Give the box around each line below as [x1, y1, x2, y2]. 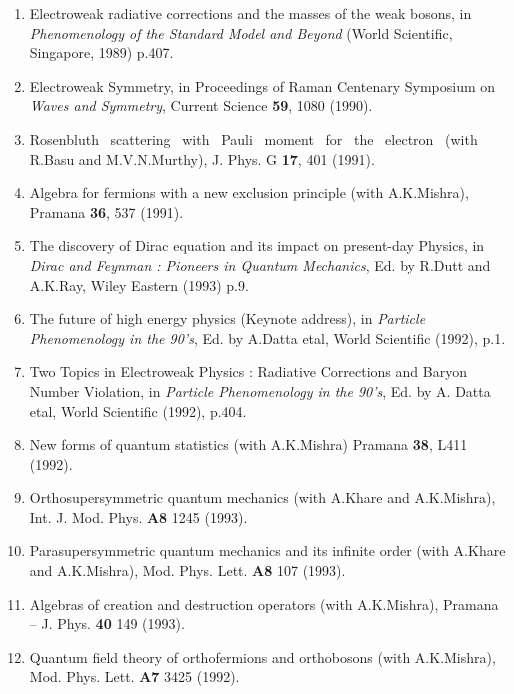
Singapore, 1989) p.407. [29, 42, 174, 63]
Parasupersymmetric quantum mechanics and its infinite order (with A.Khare [29, 540, 506, 561]
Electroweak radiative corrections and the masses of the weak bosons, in [29, 3, 472, 23]
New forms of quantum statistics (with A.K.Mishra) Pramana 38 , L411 [29, 434, 468, 455]
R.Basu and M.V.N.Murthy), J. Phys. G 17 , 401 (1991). [29, 148, 375, 169]
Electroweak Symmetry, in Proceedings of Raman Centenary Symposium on [29, 75, 496, 96]
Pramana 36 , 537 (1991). [29, 201, 184, 222]
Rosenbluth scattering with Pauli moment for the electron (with [29, 128, 478, 149]
